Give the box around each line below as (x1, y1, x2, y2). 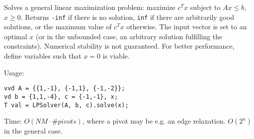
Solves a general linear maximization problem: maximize (4, 2, 175, 12)
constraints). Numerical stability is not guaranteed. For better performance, (4, 41, 235, 51)
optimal (4, 31, 27, 41)
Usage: (4, 67, 24, 77)
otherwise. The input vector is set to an (126, 21, 247, 32)
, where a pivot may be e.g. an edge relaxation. (82, 116, 226, 126)
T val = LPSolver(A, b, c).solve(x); (4, 101, 129, 109)
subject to (190, 2, 221, 12)
